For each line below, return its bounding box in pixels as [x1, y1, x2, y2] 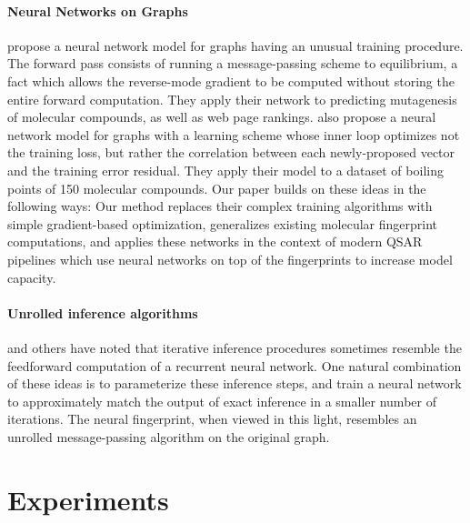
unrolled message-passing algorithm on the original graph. [7, 427, 330, 446]
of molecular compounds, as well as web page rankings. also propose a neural [7, 107, 436, 126]
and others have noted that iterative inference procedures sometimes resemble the [7, 337, 462, 357]
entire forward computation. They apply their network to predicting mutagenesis [7, 89, 457, 108]
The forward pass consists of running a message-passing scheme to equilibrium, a [7, 54, 458, 73]
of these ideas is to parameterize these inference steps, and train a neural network [7, 374, 462, 393]
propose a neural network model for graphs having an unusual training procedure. [7, 35, 464, 55]
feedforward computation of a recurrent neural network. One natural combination [7, 356, 462, 375]
